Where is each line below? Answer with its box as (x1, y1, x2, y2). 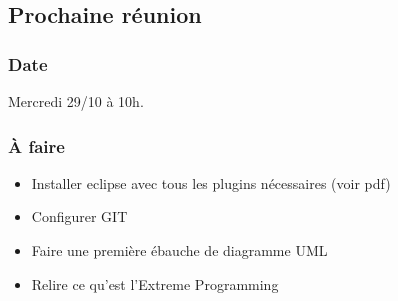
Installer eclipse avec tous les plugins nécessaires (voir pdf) (31, 172, 391, 193)
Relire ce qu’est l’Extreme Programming (31, 273, 279, 294)
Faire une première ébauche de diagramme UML (31, 240, 328, 260)
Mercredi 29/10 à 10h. (8, 91, 144, 111)
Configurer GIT (31, 206, 128, 227)
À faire (8, 133, 65, 158)
